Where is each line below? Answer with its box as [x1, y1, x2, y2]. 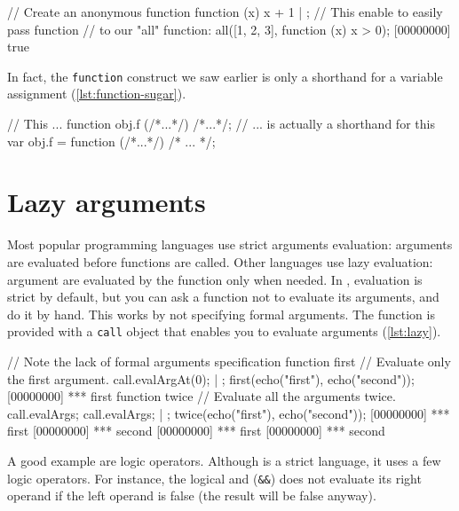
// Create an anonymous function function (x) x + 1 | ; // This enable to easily [7, 3, 443, 20]
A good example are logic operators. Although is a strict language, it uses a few [7, 451, 441, 469]
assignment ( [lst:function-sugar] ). [7, 84, 186, 103]
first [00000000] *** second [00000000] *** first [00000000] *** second [7, 421, 385, 440]
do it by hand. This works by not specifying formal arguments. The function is [7, 304, 435, 323]
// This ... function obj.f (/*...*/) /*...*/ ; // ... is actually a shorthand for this [7, 114, 435, 133]
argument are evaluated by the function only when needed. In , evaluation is [7, 270, 423, 288]
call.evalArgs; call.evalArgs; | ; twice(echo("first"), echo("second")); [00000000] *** [7, 404, 450, 422]
